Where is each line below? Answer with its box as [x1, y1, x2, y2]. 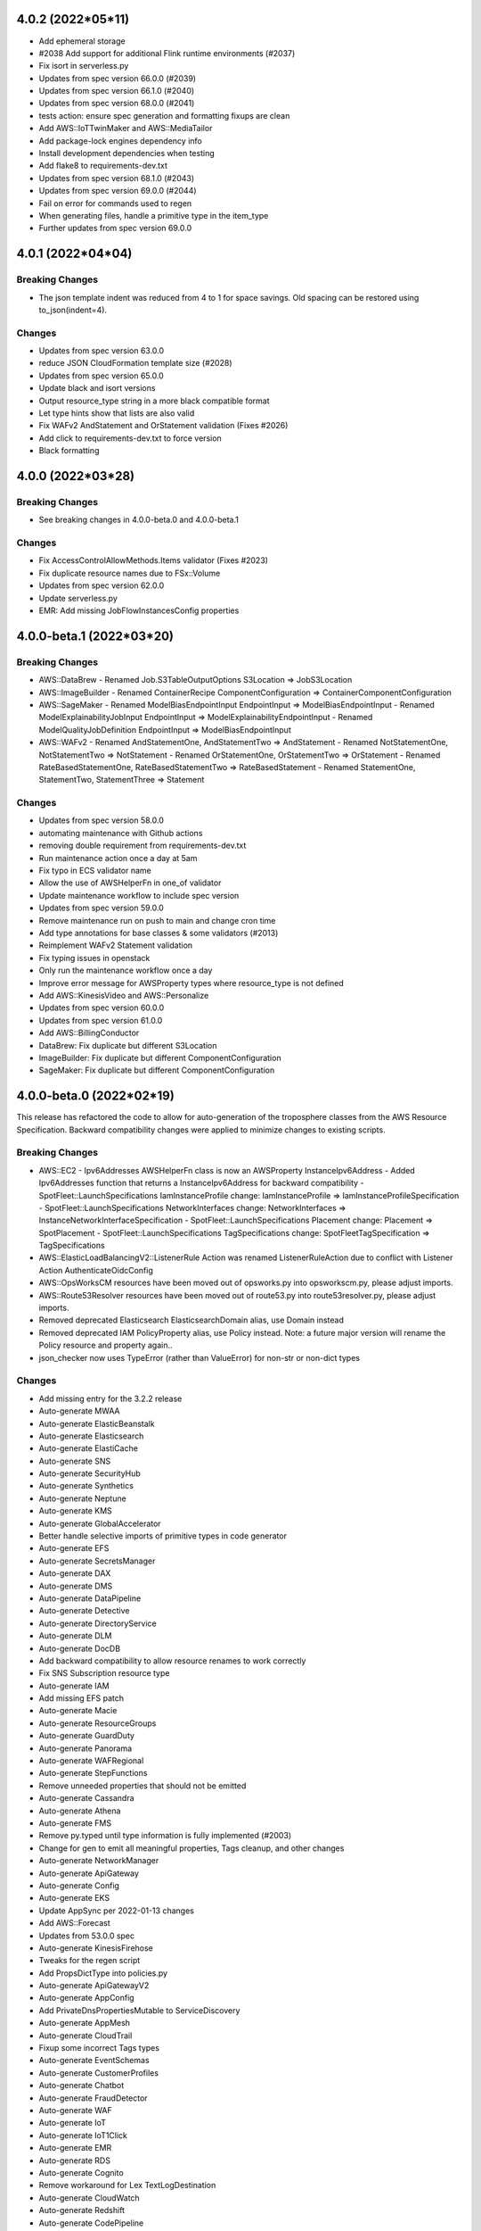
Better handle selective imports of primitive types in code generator [38, 1530, 287, 1541]
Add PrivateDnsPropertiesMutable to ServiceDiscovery [38, 2004, 240, 2016]
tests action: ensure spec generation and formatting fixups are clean [38, 110, 290, 120]
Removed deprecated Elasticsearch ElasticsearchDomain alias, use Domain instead [38, 1315, 345, 1325]
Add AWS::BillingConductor [38, 1027, 140, 1039]
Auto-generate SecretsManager [38, 1555, 156, 1566]
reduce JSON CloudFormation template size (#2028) [38, 358, 232, 369]
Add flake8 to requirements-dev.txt [38, 161, 168, 171]
